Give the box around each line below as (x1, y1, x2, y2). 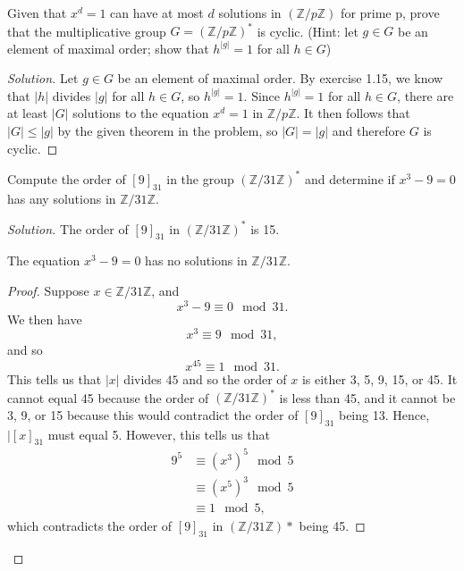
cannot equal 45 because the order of (7, 388, 209, 407)
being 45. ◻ (299, 516, 366, 535)
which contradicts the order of (7, 516, 173, 535)
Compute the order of (7, 169, 126, 188)
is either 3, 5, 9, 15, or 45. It (301, 370, 458, 389)
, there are (397, 86, 454, 105)
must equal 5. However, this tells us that (47, 424, 270, 443)
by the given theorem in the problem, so (57, 122, 278, 140)
